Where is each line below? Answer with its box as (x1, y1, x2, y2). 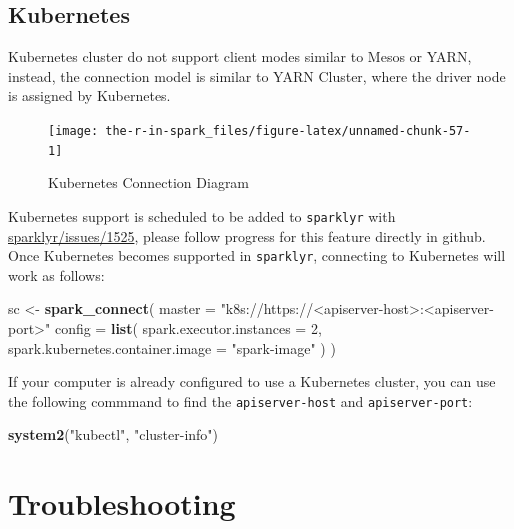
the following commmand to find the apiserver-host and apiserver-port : (8, 390, 473, 411)
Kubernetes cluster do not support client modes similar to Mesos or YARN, (8, 46, 472, 67)
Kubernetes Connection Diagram (48, 172, 250, 193)
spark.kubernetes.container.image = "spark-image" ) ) (8, 337, 336, 358)
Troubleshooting (8, 483, 236, 524)
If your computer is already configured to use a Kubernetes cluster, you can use (8, 371, 496, 392)
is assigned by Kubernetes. (8, 85, 171, 106)
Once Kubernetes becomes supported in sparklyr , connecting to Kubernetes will (8, 245, 506, 266)
